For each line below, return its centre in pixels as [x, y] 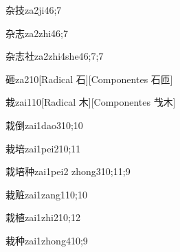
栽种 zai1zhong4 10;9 [47, 240]
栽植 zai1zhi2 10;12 [43, 217]
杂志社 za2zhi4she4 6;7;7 [55, 56]
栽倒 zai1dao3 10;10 [44, 125]
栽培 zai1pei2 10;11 [43, 148]
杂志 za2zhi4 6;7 [37, 33]
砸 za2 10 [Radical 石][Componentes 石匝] [89, 79]
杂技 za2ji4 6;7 [34, 10]
